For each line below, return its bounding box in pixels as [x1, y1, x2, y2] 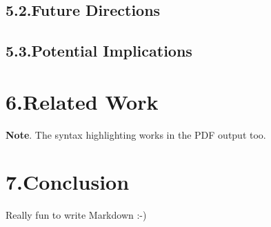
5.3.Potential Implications [6, 40, 192, 61]
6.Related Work [6, 87, 159, 115]
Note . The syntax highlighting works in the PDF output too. [6, 127, 266, 141]
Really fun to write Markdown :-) [6, 208, 147, 222]
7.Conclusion [6, 168, 130, 196]
